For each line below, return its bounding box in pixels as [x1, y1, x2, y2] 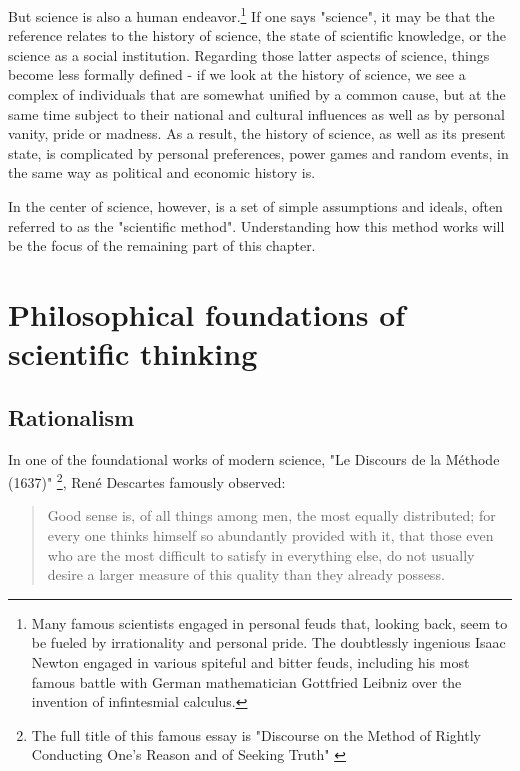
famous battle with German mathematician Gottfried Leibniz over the [31, 671, 462, 692]
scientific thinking [8, 333, 258, 374]
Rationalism [8, 401, 135, 432]
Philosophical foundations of [8, 293, 406, 334]
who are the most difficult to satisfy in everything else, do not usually [47, 544, 475, 565]
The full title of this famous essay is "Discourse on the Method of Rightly [31, 724, 481, 745]
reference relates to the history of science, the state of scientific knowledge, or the [8, 25, 506, 46]
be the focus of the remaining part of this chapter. [8, 235, 316, 256]
